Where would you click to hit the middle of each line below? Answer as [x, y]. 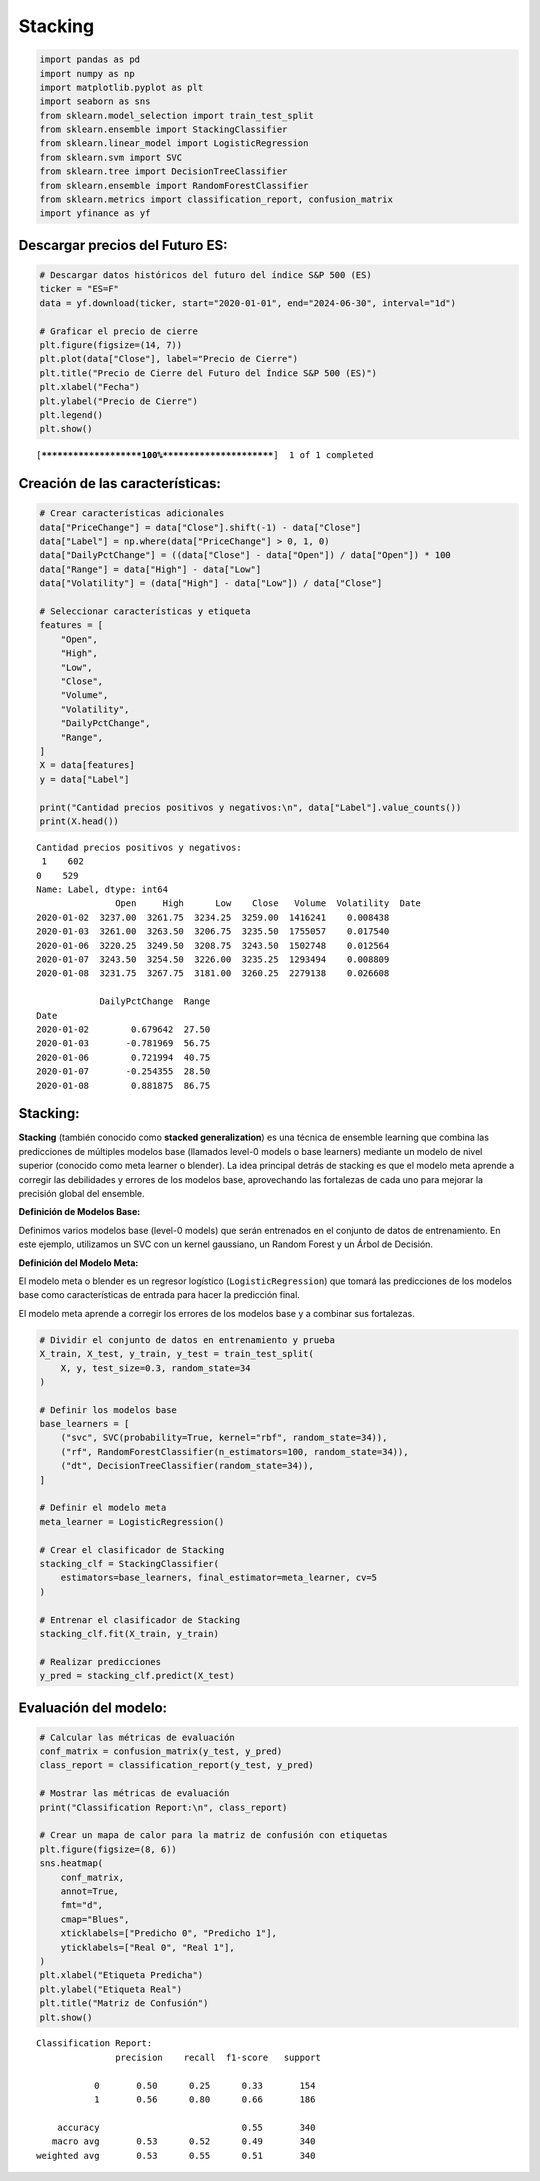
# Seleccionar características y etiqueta [145, 611]
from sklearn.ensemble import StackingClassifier [163, 129]
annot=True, [90, 1891]
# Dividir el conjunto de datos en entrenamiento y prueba [187, 1339]
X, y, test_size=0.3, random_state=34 [155, 1368]
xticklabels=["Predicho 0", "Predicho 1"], [168, 1933]
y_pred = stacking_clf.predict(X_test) [137, 1676]
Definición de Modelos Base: [79, 1212]
